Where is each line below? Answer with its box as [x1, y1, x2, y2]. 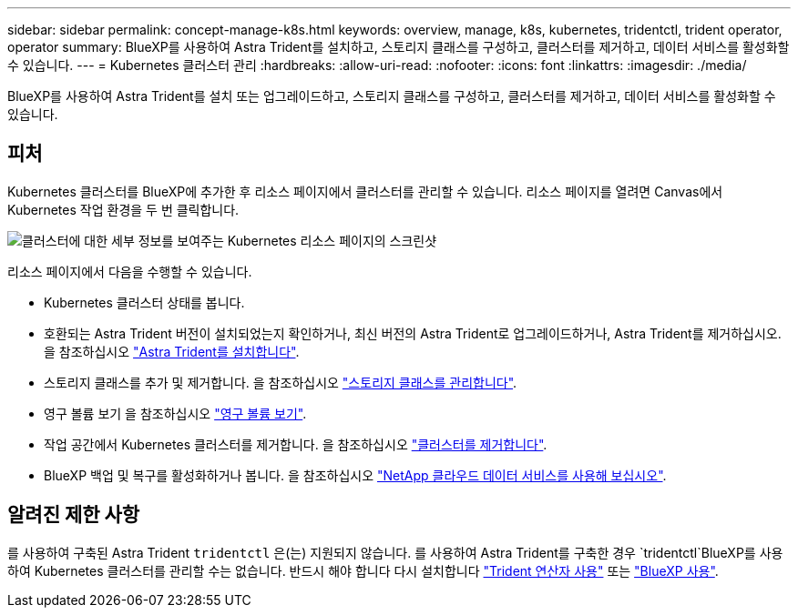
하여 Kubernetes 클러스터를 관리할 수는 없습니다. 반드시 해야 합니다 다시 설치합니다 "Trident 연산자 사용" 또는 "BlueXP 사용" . [7, 562, 719, 579]
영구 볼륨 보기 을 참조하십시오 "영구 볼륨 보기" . [44, 405, 307, 421]
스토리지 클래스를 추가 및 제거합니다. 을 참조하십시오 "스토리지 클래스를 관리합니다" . [44, 374, 517, 390]
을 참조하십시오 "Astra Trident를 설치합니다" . [44, 343, 300, 359]
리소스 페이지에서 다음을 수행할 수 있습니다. [7, 263, 252, 279]
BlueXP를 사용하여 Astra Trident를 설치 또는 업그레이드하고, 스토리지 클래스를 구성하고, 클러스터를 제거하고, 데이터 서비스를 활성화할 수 [7, 88, 776, 104]
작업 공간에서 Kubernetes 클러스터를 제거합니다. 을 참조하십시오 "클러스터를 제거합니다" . [44, 436, 547, 452]
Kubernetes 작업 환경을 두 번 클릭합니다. [7, 201, 240, 217]
